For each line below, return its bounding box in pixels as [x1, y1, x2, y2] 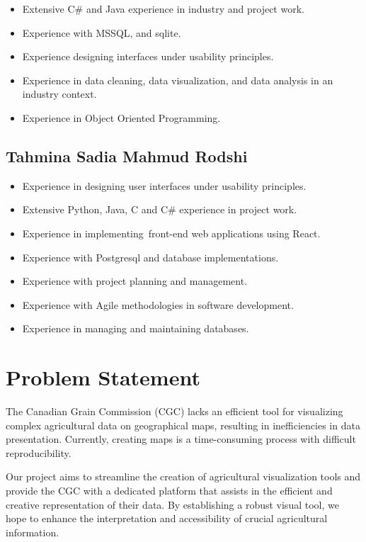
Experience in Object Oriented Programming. [22, 110, 221, 125]
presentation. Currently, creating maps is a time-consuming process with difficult [6, 431, 356, 446]
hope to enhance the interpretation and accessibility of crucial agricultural [6, 511, 328, 526]
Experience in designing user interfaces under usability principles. [22, 178, 307, 193]
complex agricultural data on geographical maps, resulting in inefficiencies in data [6, 417, 360, 432]
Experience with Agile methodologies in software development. [22, 297, 294, 312]
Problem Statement [6, 363, 200, 392]
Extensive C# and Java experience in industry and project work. [22, 1, 304, 16]
